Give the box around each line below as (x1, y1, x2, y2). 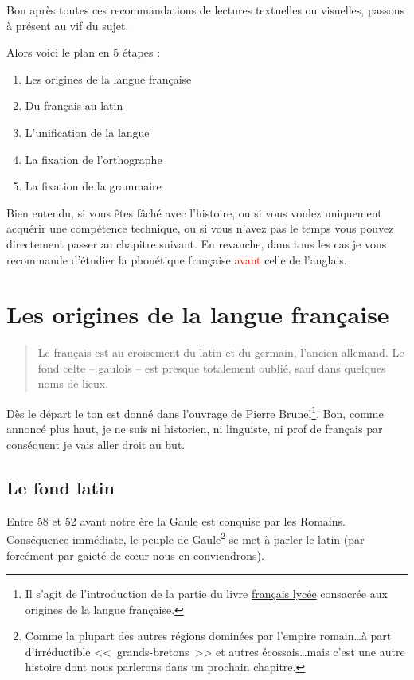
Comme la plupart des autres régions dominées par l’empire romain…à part (25, 627, 392, 644)
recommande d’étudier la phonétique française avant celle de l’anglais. (6, 251, 347, 268)
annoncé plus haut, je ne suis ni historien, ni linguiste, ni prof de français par (6, 420, 383, 437)
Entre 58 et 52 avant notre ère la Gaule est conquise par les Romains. (6, 512, 346, 529)
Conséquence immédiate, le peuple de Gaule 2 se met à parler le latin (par (6, 529, 365, 547)
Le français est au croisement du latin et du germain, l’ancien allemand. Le (37, 344, 404, 361)
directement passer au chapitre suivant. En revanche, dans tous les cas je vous (6, 235, 387, 252)
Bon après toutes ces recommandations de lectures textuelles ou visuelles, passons (6, 2, 405, 18)
